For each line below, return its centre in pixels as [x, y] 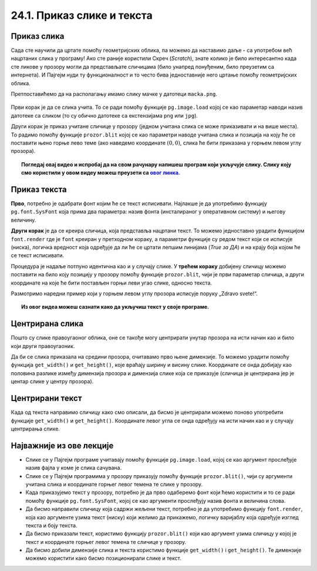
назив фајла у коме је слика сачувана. [74, 468]
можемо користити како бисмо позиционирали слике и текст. [103, 558]
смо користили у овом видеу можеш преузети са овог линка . [101, 173]
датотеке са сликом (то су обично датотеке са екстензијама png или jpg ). [104, 115]
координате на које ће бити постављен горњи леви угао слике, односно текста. [112, 283]
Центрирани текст [46, 398]
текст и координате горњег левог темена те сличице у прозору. [106, 542]
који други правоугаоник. [43, 346]
